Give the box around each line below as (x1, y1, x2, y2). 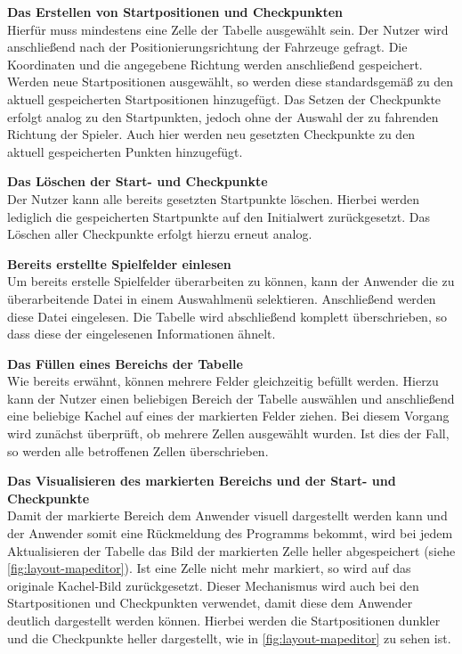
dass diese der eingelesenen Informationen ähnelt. (7, 324, 276, 343)
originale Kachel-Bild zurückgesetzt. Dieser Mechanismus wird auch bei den (7, 576, 419, 594)
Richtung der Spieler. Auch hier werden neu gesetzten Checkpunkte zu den (7, 125, 416, 143)
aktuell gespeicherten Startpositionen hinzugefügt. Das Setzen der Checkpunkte (7, 89, 442, 108)
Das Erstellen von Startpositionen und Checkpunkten (7, 3, 344, 20)
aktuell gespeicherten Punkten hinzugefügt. (7, 142, 243, 160)
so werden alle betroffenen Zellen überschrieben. (7, 441, 269, 460)
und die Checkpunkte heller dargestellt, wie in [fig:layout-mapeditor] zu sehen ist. (7, 628, 451, 647)
